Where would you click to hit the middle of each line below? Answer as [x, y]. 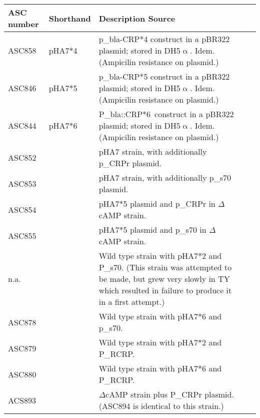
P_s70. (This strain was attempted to [165, 267]
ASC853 [22, 183]
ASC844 [22, 125]
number [23, 24]
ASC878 [22, 322]
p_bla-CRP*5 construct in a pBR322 [164, 76]
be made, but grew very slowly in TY [164, 279]
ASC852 [22, 157]
